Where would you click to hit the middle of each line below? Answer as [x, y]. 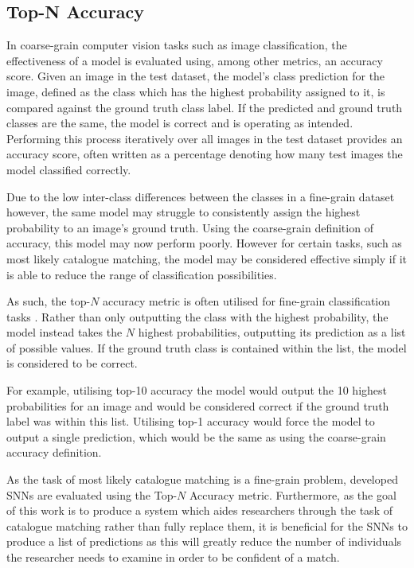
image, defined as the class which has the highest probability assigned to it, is [196, 91]
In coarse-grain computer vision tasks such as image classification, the [177, 45]
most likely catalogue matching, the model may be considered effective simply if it [207, 258]
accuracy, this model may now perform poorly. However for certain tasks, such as [204, 243]
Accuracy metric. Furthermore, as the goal [293, 494]
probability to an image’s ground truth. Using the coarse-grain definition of [190, 227]
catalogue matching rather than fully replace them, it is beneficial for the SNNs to [207, 525]
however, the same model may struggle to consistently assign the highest [184, 212]
